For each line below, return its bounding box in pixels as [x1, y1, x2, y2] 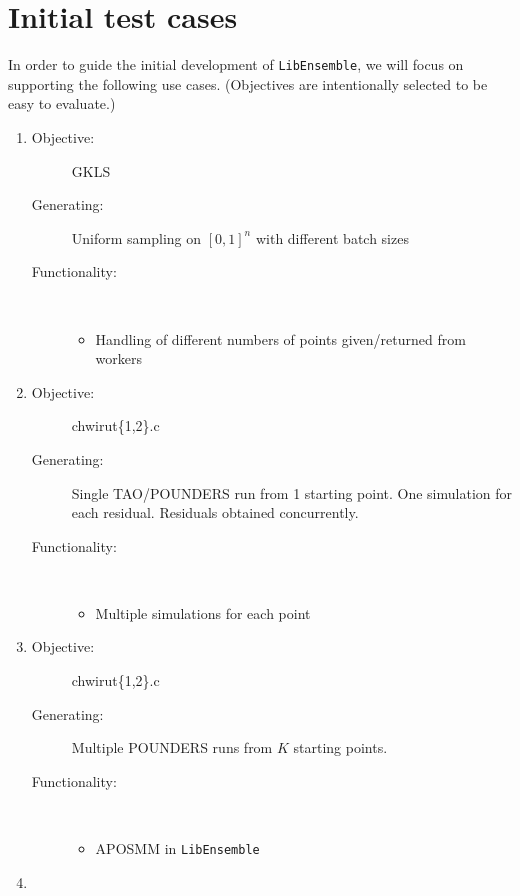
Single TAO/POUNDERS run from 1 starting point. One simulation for [71, 482, 513, 503]
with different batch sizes [255, 227, 409, 248]
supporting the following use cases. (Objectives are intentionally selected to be [8, 73, 488, 94]
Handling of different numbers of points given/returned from [95, 328, 466, 349]
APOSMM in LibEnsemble [95, 838, 260, 859]
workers [95, 348, 143, 369]
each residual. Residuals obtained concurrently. [71, 502, 359, 523]
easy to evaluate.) [8, 93, 116, 114]
